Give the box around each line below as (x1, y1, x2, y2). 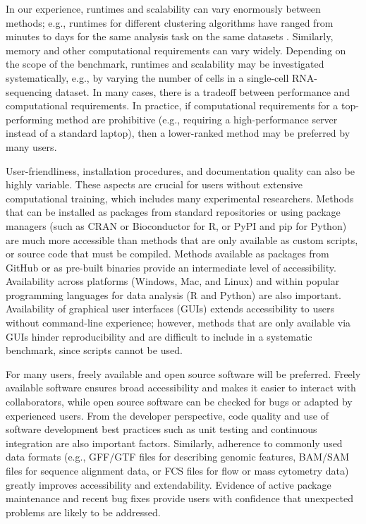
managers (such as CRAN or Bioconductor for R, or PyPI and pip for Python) (6, 218, 347, 233)
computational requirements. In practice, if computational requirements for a (6, 98, 338, 113)
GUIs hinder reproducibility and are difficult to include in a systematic (6, 329, 312, 343)
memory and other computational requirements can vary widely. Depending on (6, 42, 346, 57)
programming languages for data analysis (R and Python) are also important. (6, 287, 341, 302)
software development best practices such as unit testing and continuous (6, 422, 317, 437)
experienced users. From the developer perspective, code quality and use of (6, 408, 329, 422)
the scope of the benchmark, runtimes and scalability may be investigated (6, 56, 324, 71)
